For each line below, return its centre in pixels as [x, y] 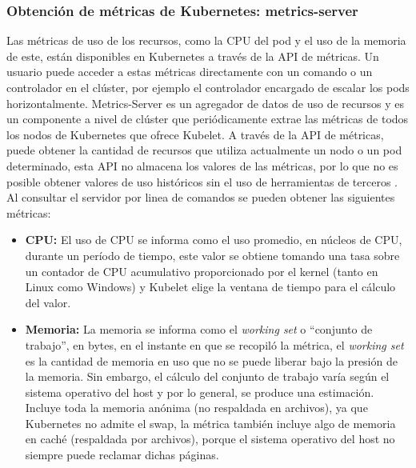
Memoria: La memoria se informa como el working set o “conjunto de [199, 329]
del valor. [48, 302]
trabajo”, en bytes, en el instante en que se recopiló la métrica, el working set [214, 344]
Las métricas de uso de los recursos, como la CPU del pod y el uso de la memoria [206, 40]
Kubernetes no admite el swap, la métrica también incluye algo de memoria [210, 423]
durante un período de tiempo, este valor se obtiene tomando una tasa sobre [212, 255]
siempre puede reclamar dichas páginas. [122, 455]
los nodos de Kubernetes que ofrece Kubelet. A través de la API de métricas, [195, 134]
